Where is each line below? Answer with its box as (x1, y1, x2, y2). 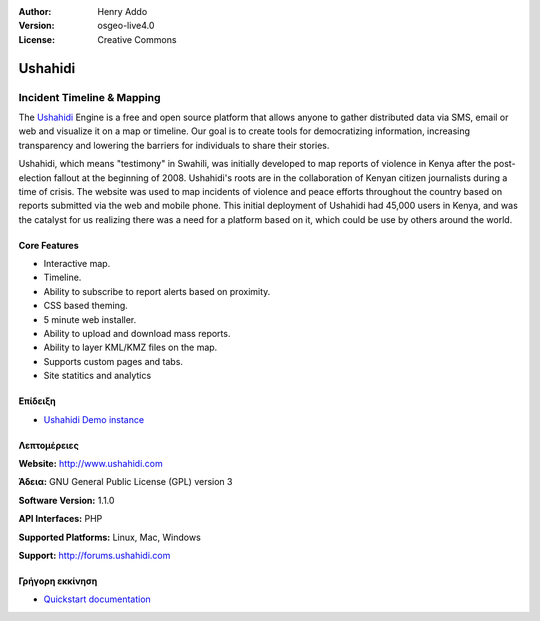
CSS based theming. (43, 300, 129, 312)
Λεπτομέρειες (18, 439, 79, 451)
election (18, 171, 52, 184)
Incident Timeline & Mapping (18, 90, 161, 104)
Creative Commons (97, 33, 177, 45)
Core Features (18, 239, 79, 251)
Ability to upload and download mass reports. (43, 328, 231, 340)
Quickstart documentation (43, 593, 152, 605)
